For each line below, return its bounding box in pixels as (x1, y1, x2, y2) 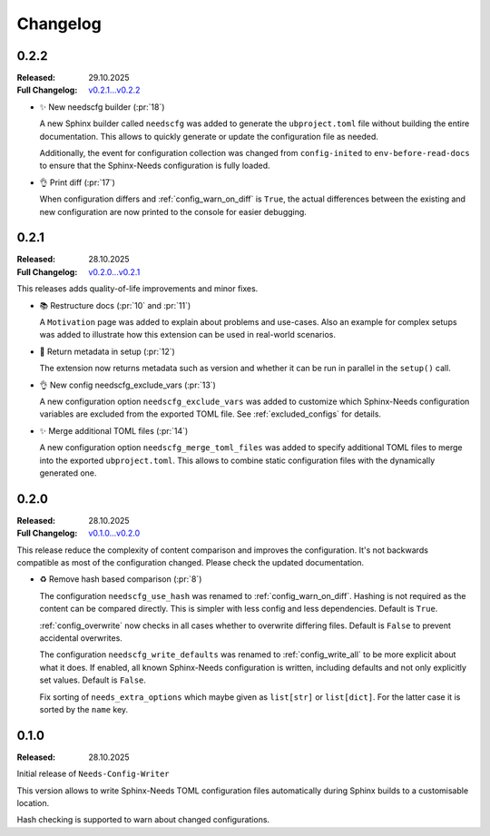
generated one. (39, 467, 97, 478)
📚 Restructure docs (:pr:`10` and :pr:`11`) (39, 300, 191, 310)
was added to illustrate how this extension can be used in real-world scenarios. (39, 329, 336, 340)
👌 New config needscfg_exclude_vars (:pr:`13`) (39, 379, 217, 390)
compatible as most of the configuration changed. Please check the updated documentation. (16, 557, 365, 568)
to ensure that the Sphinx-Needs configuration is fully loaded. (39, 160, 271, 172)
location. (16, 798, 50, 809)
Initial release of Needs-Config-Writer (16, 768, 170, 780)
